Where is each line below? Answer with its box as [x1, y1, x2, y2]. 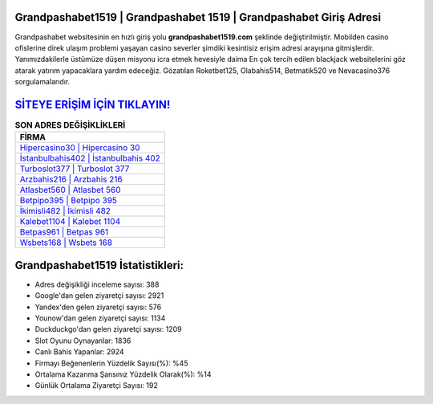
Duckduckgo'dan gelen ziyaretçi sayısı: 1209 [34, 324, 182, 334]
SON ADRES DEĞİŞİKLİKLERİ [14, 120, 126, 131]
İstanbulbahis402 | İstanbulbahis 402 [19, 153, 160, 164]
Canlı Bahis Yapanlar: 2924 [34, 347, 124, 357]
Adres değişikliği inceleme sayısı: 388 [34, 280, 160, 289]
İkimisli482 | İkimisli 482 [19, 206, 111, 217]
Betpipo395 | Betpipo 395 [19, 195, 118, 206]
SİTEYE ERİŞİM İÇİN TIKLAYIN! [14, 97, 171, 112]
